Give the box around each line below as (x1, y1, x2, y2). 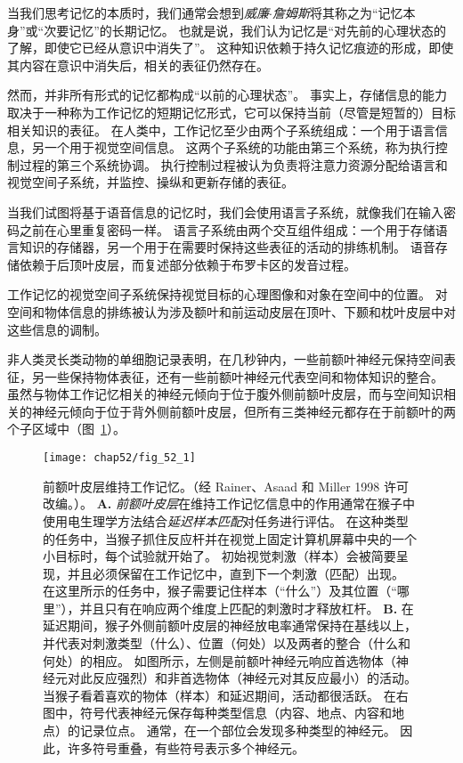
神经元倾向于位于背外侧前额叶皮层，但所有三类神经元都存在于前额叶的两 (31, 402, 456, 420)
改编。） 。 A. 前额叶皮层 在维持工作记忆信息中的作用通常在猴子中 (43, 494, 415, 513)
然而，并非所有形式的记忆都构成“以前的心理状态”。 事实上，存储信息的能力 (7, 85, 447, 104)
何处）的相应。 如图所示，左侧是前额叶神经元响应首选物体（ (43, 651, 396, 670)
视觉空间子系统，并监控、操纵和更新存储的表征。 (7, 173, 294, 191)
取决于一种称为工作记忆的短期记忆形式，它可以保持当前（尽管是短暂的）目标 (7, 102, 456, 121)
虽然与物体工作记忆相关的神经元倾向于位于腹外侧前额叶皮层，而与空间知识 (7, 385, 443, 403)
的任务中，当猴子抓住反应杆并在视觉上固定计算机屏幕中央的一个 (43, 529, 417, 548)
